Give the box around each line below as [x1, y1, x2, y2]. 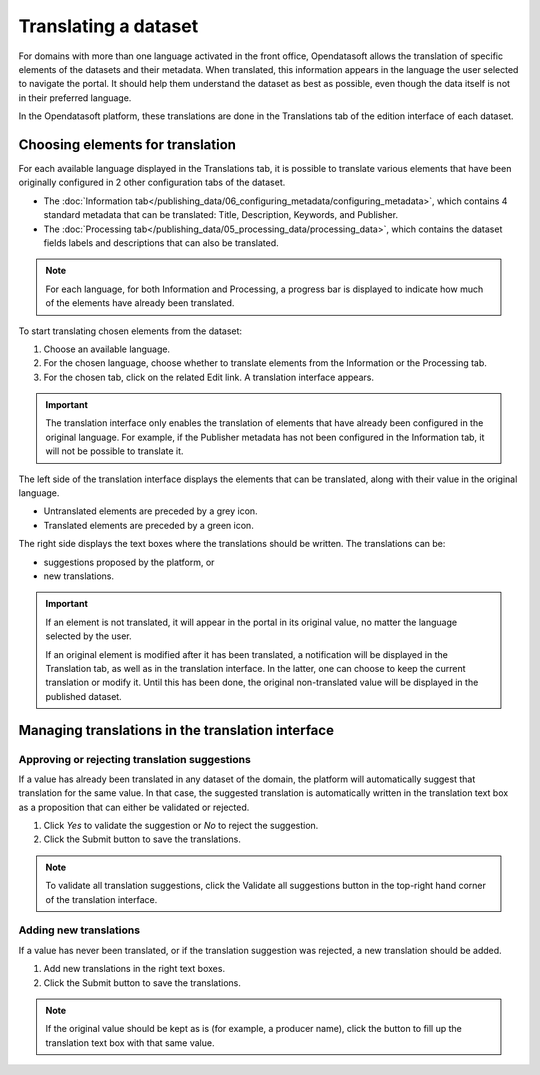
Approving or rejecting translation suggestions [18, 752, 252, 766]
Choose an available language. [43, 343, 170, 355]
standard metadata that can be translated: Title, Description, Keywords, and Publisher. [43, 209, 399, 221]
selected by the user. [45, 630, 132, 642]
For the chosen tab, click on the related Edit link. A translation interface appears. [43, 371, 375, 383]
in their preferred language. [18, 91, 132, 104]
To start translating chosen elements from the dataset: [18, 325, 243, 337]
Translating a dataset [18, 15, 199, 37]
